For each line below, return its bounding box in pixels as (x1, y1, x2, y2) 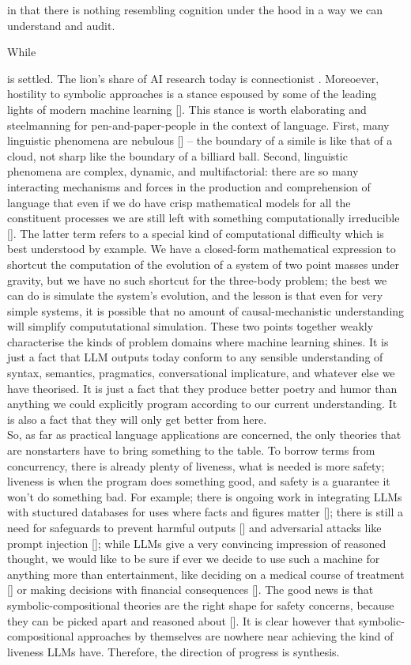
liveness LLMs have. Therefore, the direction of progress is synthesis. (7, 643, 340, 659)
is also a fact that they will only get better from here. (7, 410, 267, 427)
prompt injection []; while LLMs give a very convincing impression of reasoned (7, 535, 386, 551)
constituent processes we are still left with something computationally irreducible (7, 210, 400, 226)
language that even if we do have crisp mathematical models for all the (7, 194, 351, 210)
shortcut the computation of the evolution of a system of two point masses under (7, 255, 399, 272)
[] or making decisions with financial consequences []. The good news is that (7, 581, 374, 598)
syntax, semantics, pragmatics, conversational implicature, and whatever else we (7, 365, 395, 381)
